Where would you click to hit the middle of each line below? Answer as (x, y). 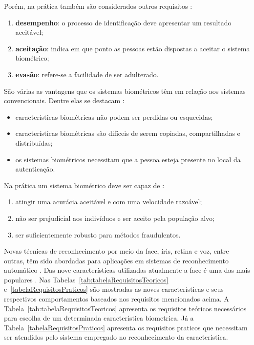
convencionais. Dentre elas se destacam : (64, 100)
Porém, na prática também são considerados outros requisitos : (98, 6)
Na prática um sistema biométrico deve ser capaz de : (84, 185)
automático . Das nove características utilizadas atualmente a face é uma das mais (127, 270)
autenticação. (35, 169)
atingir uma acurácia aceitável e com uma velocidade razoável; (109, 202)
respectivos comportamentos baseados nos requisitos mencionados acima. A (116, 299)
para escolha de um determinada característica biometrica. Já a (99, 318)
